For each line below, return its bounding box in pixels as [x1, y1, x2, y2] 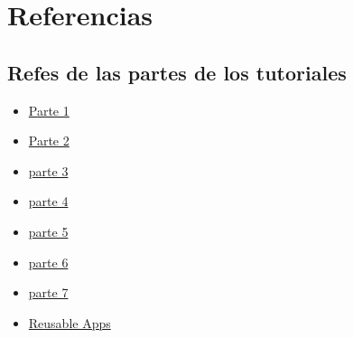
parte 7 [28, 283, 69, 302]
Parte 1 [28, 100, 70, 119]
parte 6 [28, 252, 69, 271]
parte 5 [28, 221, 69, 240]
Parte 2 [28, 131, 70, 150]
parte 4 [28, 192, 69, 211]
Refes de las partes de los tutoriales [7, 58, 347, 86]
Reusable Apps [28, 313, 111, 332]
